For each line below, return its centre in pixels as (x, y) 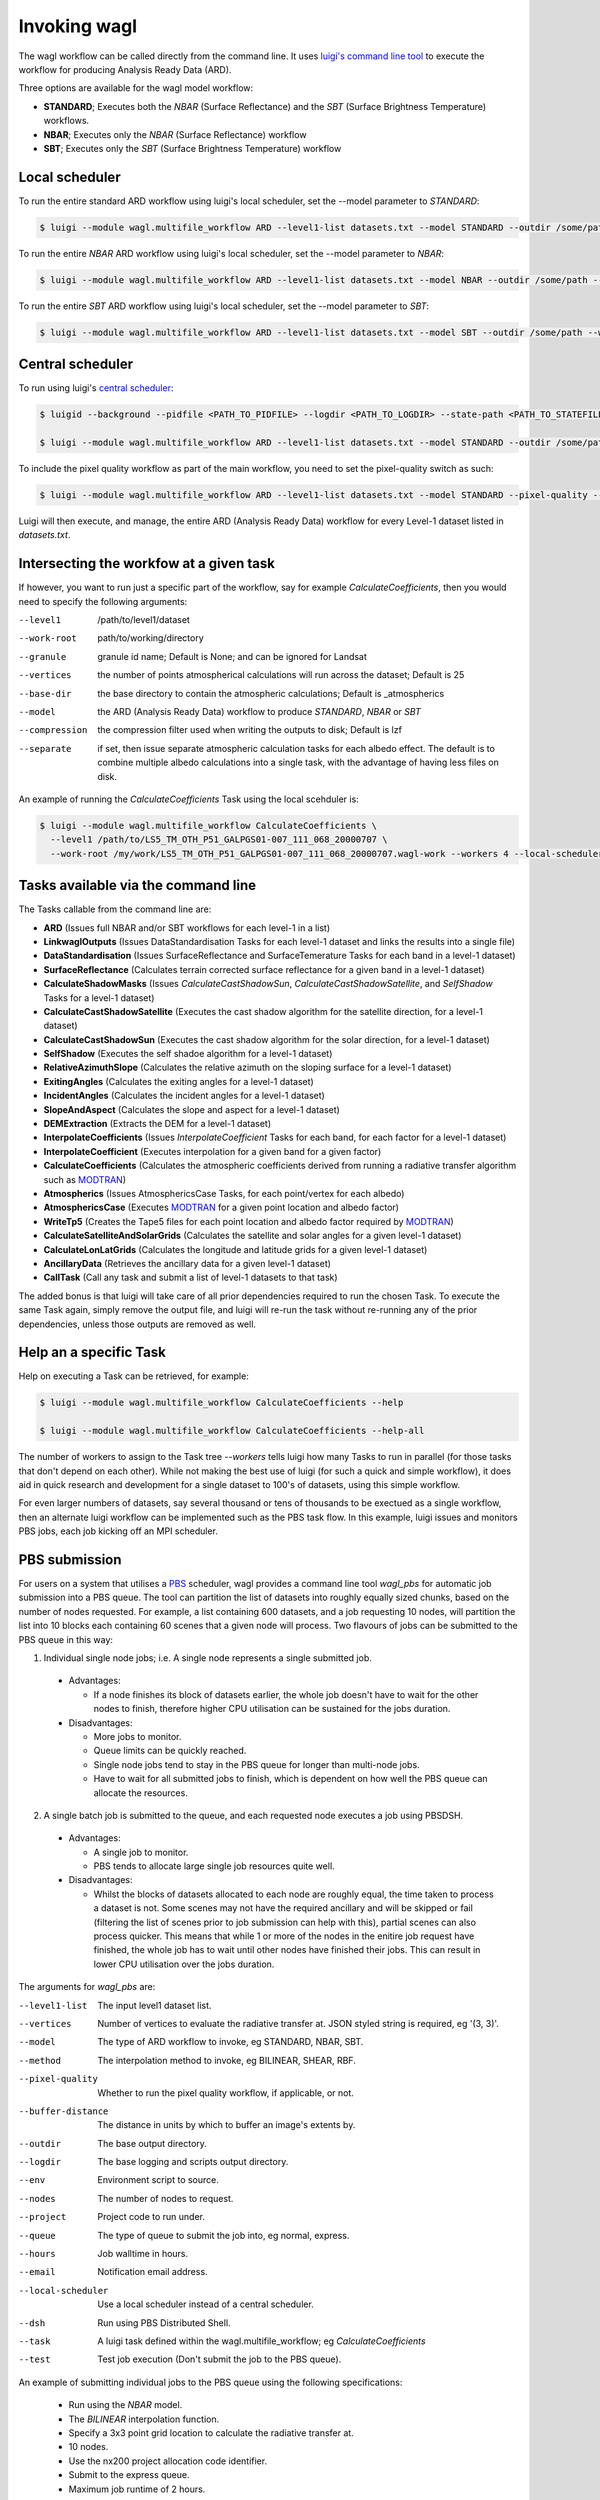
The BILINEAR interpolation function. (144, 2419)
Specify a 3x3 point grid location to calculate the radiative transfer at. (211, 2432)
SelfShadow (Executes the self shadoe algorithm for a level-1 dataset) (188, 1054)
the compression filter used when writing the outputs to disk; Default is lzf (249, 730)
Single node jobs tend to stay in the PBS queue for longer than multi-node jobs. (256, 1764)
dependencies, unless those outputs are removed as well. (137, 1324)
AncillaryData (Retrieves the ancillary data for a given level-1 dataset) (187, 1263)
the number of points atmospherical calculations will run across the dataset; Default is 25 (281, 675)
